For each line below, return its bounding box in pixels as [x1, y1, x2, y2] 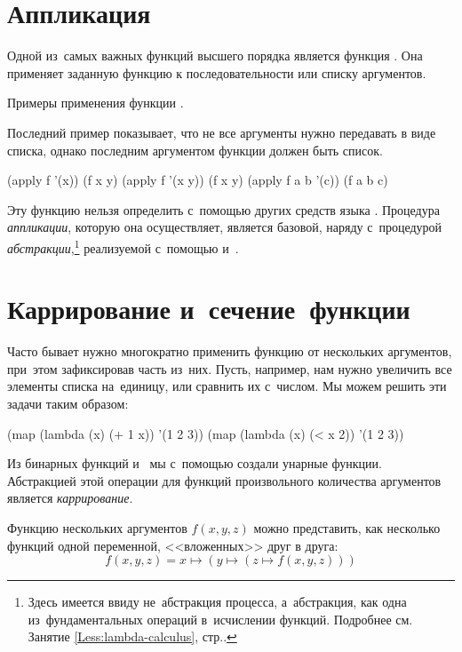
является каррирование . [7, 489, 133, 507]
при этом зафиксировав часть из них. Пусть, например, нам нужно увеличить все [7, 359, 452, 378]
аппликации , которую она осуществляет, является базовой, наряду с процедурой [7, 218, 442, 236]
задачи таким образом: [7, 394, 129, 413]
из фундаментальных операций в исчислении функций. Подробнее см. [28, 609, 413, 628]
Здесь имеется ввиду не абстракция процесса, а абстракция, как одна [28, 592, 407, 611]
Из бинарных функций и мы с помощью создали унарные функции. [7, 454, 382, 473]
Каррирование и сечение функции [7, 290, 410, 327]
